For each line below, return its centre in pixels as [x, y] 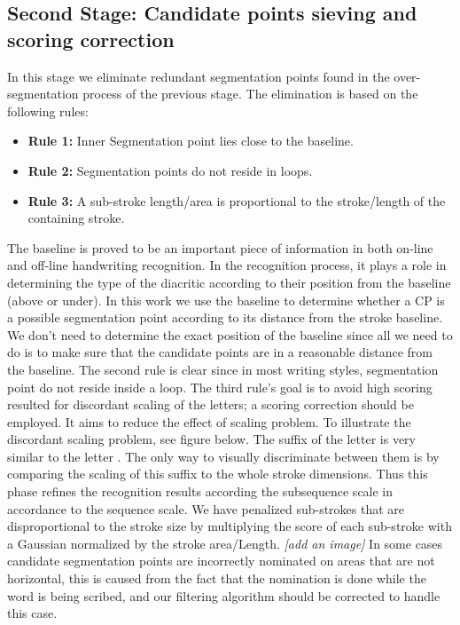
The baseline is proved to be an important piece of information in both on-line [220, 247]
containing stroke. [76, 218]
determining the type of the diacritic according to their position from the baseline [229, 282]
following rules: [48, 111]
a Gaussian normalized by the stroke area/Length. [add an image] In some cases [225, 543]
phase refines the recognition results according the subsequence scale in [200, 491]
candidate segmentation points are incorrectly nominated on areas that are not [221, 561]
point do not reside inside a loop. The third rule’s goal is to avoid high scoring [220, 387]
